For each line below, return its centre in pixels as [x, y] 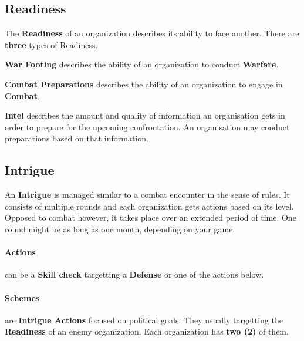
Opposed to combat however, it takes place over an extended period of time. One [151, 217]
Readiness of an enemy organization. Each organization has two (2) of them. [147, 331]
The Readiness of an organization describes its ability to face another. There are [152, 33]
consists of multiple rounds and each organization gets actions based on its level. [149, 206]
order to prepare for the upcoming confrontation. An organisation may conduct [147, 126]
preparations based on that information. [77, 138]
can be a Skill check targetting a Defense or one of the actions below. [134, 274]
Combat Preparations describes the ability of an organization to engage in [144, 84]
